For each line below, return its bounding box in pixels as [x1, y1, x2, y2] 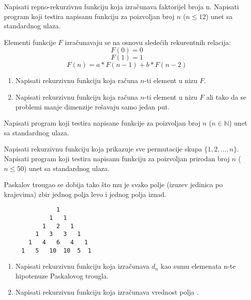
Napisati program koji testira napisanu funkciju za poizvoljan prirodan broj [4, 153, 230, 163]
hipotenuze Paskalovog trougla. [15, 270, 109, 280]
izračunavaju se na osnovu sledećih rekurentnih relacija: [64, 37, 231, 47]
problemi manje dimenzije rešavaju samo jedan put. [15, 101, 170, 111]
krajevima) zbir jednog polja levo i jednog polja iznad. [4, 189, 167, 199]
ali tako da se [206, 91, 247, 102]
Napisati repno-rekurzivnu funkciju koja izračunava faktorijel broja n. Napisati [4, 1, 239, 11]
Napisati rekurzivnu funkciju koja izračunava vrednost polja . [15, 287, 199, 297]
